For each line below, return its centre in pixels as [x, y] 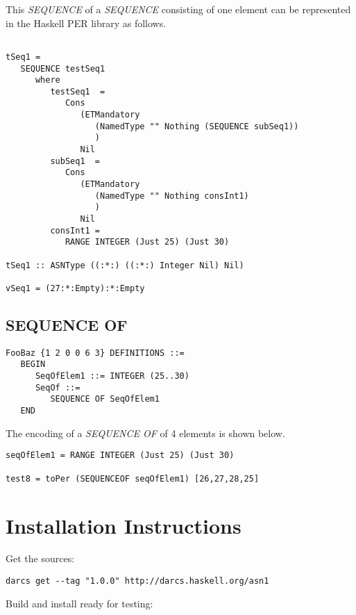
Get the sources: [40, 558]
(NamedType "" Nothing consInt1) [172, 196]
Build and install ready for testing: [79, 603]
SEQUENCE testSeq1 [63, 68]
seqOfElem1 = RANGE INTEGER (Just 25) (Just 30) [120, 456]
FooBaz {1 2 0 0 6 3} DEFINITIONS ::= [95, 353]
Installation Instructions [124, 525]
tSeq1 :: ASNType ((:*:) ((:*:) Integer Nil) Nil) [125, 265]
